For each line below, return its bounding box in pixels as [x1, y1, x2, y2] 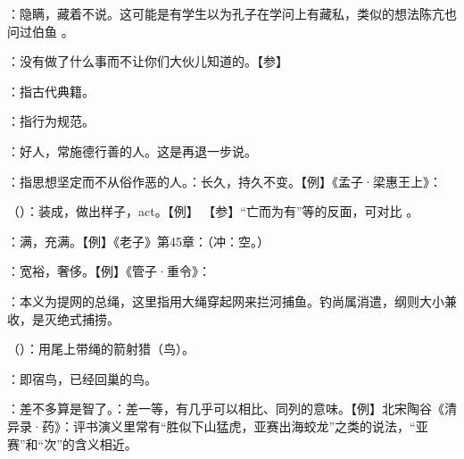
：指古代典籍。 [7, 81, 95, 100]
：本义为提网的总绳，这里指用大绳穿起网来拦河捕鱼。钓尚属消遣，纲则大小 [7, 291, 444, 310]
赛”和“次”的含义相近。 [7, 434, 137, 453]
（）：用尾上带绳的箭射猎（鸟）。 [7, 339, 195, 358]
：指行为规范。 [7, 112, 95, 130]
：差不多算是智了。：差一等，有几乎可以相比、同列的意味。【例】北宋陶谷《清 [7, 399, 457, 418]
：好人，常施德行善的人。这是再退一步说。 [7, 141, 257, 160]
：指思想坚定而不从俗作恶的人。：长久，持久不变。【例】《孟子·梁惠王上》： [7, 171, 442, 190]
